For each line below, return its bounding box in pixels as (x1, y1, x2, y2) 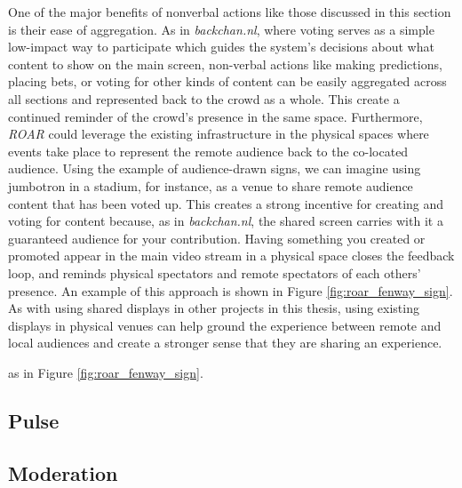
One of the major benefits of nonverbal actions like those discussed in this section (8, 3, 451, 20)
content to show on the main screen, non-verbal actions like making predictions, (8, 54, 442, 73)
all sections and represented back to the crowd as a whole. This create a (8, 89, 400, 108)
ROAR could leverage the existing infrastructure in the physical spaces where (8, 124, 429, 143)
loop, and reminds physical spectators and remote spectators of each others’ (8, 263, 421, 282)
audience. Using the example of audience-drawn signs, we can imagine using (8, 159, 421, 178)
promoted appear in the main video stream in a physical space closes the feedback (8, 246, 455, 265)
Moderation (8, 459, 118, 486)
